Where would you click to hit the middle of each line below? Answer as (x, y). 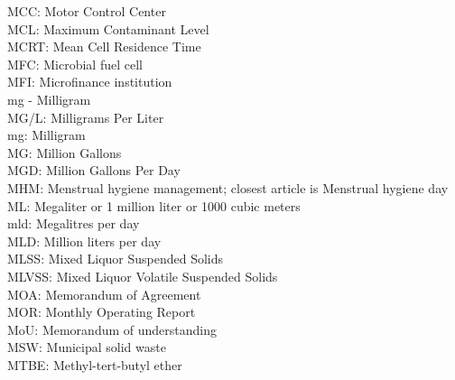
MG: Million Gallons (65, 152)
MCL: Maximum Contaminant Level (108, 28)
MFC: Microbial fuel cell (75, 64)
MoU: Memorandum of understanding (112, 329)
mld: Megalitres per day (74, 223)
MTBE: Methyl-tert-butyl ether (95, 364)
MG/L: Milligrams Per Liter (86, 117)
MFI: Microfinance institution (90, 82)
